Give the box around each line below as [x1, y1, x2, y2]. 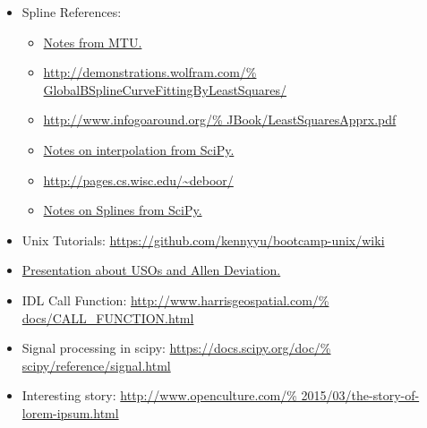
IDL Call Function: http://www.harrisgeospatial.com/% [21, 290, 329, 309]
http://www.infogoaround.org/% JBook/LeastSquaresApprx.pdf [43, 110, 397, 129]
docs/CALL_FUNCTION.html [21, 308, 194, 327]
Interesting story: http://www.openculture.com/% [21, 386, 297, 405]
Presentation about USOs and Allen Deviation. [21, 261, 281, 279]
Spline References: [21, 3, 122, 21]
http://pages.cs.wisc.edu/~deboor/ [43, 170, 234, 189]
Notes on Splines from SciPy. [43, 201, 202, 219]
